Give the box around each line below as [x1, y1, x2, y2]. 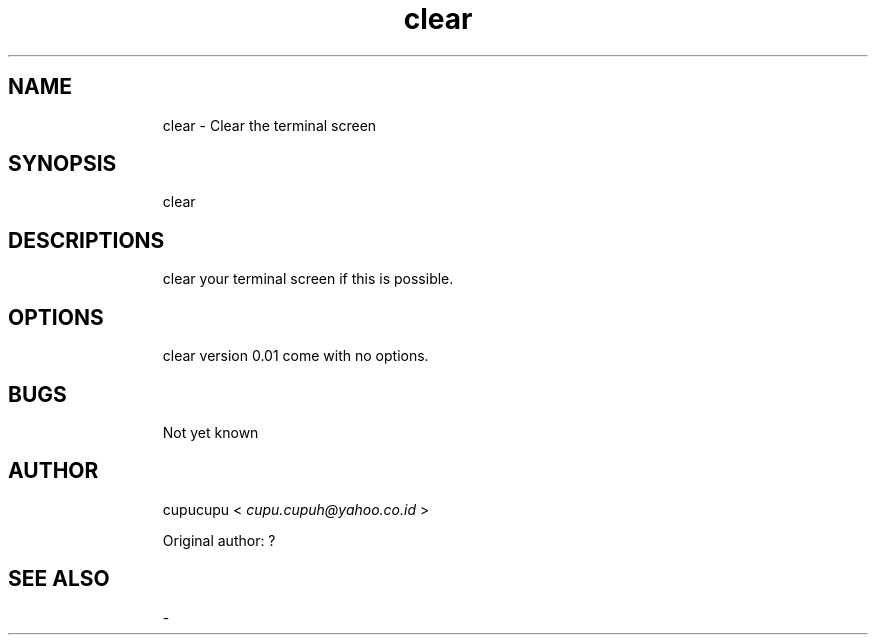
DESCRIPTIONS [8, 227, 165, 253]
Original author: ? [162, 531, 276, 549]
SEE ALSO [8, 566, 110, 592]
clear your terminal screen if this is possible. [162, 270, 454, 288]
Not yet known [162, 423, 259, 441]
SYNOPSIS [8, 151, 117, 177]
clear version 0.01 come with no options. [162, 347, 429, 365]
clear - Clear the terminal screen [162, 116, 377, 134]
